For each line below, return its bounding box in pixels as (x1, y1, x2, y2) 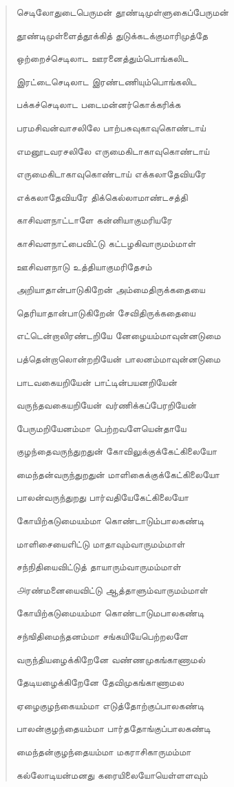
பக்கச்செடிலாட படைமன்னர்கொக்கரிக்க (16, 97, 181, 111)
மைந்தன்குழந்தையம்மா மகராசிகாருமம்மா (16, 744, 191, 758)
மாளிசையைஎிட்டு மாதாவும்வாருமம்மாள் (16, 536, 185, 550)
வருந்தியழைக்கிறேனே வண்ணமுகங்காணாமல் (16, 651, 206, 666)
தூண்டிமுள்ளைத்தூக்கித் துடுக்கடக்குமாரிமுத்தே (16, 28, 209, 42)
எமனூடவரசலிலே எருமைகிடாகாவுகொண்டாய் (16, 143, 210, 158)
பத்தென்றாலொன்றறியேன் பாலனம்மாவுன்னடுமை (16, 351, 221, 365)
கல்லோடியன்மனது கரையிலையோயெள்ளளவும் (16, 767, 208, 781)
